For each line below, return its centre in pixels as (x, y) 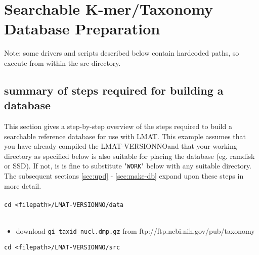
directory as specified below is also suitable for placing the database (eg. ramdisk (129, 156)
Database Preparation (82, 29)
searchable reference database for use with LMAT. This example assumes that (125, 136)
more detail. (23, 185)
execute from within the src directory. (62, 62)
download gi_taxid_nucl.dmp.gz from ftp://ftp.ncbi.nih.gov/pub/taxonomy (135, 231)
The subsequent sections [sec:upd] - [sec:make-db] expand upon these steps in (124, 176)
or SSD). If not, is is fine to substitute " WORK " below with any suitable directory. (128, 166)
